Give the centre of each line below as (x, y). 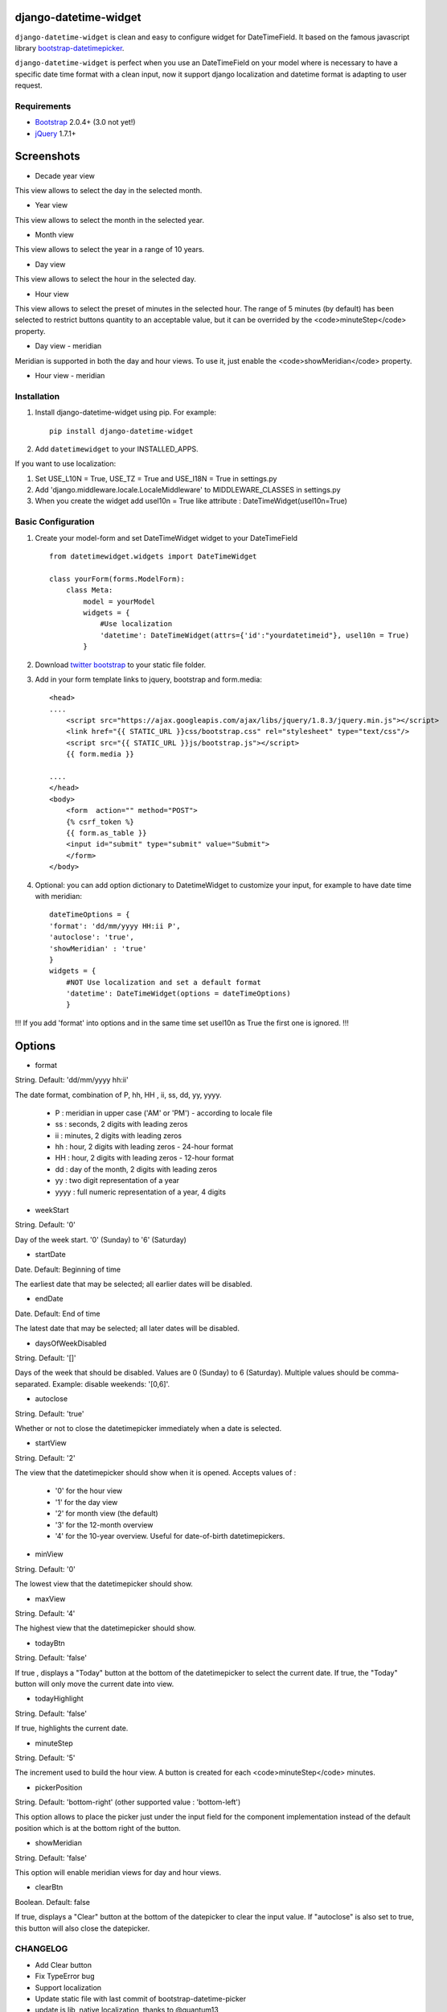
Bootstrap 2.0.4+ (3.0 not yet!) (85, 122)
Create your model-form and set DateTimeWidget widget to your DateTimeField (166, 538)
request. (29, 85)
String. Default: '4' (45, 1613)
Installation (37, 396)
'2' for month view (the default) (107, 1514)
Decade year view (65, 175)
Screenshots (47, 157)
